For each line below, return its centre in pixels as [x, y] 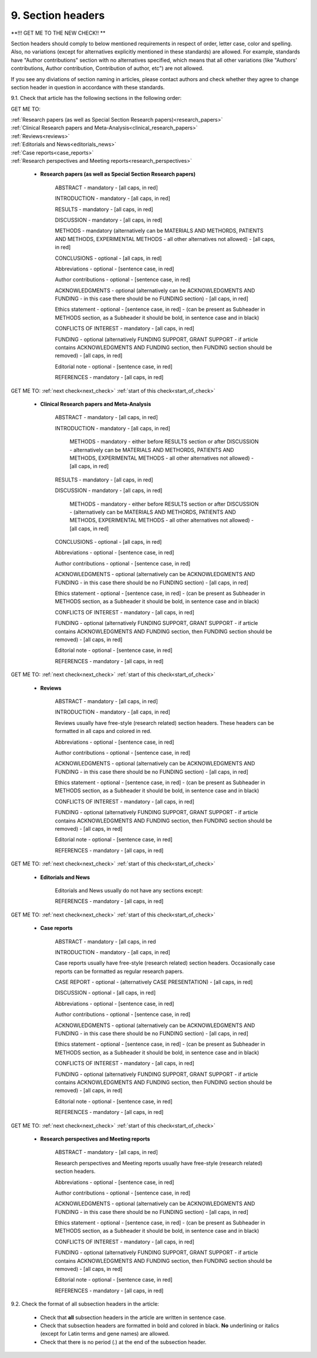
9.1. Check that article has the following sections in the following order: [96, 98]
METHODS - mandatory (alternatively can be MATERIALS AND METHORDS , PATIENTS [159, 231]
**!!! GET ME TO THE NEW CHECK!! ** [58, 33]
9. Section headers [58, 15]
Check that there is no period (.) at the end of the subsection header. [123, 1342]
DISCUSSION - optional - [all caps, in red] [105, 993]
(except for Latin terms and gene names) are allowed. [105, 1334]
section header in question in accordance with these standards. [88, 87]
